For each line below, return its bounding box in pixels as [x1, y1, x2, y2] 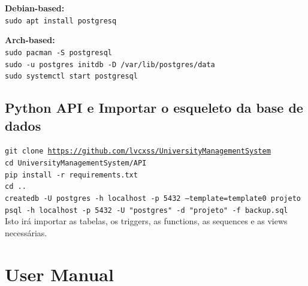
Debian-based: [5, 2, 65, 14]
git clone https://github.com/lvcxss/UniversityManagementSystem [5, 147, 271, 156]
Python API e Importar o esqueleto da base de [5, 98, 303, 117]
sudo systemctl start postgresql [5, 72, 138, 81]
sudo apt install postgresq [5, 16, 117, 25]
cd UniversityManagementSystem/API [5, 159, 147, 168]
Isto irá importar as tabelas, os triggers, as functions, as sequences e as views [5, 215, 288, 227]
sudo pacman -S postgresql [5, 48, 112, 57]
